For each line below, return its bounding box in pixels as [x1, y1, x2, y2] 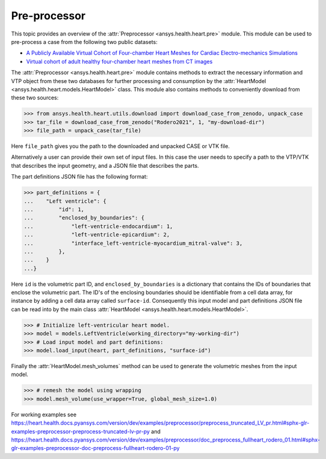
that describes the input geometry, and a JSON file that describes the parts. [11, 162, 199, 169]
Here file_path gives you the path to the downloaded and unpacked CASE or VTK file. [11, 143, 230, 150]
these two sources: [11, 94, 59, 102]
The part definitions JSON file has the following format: [11, 173, 148, 180]
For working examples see [11, 411, 77, 418]
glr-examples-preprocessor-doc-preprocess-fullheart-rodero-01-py [11, 445, 180, 452]
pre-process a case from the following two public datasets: [11, 38, 158, 45]
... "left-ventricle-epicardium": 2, [23, 232, 170, 238]
